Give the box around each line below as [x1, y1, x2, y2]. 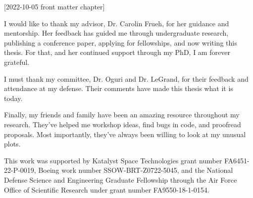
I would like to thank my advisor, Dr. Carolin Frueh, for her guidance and [4, 18, 229, 28]
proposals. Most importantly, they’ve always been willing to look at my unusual [4, 129, 246, 139]
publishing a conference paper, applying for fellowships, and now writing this [4, 37, 237, 48]
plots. [4, 139, 21, 149]
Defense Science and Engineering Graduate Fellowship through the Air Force [4, 174, 237, 185]
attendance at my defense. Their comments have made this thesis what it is [4, 83, 233, 94]
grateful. [4, 56, 30, 67]
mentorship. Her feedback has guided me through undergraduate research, [4, 28, 229, 38]
